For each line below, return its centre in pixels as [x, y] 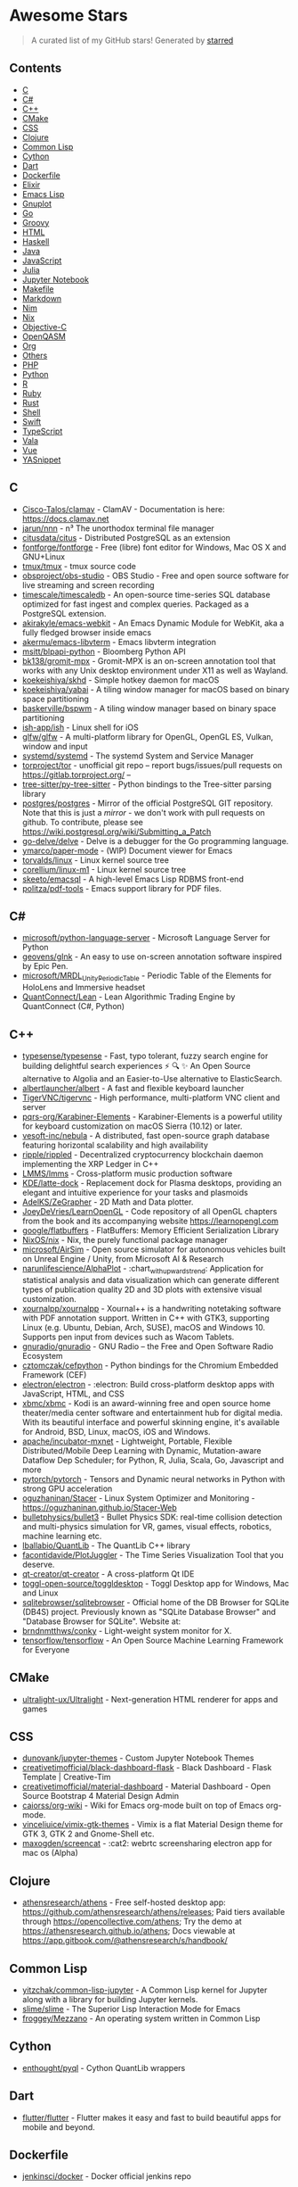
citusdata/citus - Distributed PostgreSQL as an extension [126, 537]
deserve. [38, 1564]
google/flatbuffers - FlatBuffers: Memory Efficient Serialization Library [150, 1230]
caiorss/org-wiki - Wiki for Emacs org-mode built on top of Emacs [143, 1806]
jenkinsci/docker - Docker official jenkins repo [106, 2176]
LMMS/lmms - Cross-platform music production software [127, 1173]
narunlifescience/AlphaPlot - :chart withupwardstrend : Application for [143, 1269]
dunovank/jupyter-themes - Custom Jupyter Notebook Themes [138, 1758]
